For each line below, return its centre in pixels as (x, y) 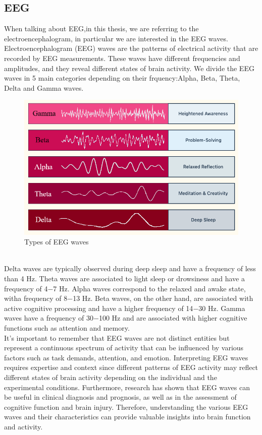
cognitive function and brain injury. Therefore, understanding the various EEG (126, 407)
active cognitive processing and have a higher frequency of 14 (99, 308)
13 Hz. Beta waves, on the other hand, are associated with (163, 298)
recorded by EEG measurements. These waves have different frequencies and (122, 58)
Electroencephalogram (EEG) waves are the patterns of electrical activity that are (131, 48)
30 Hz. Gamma (222, 308)
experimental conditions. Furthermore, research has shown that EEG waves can (127, 387)
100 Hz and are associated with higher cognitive (173, 318)
